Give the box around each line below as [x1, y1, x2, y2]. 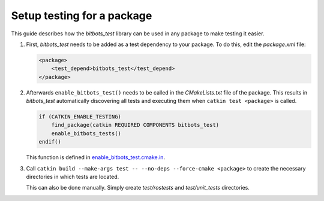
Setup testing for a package [11, 9, 152, 22]
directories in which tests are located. [26, 173, 119, 180]
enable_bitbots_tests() [51, 130, 121, 137]
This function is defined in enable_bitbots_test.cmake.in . [26, 154, 165, 161]
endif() [38, 138, 61, 145]
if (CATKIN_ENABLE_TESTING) [38, 114, 121, 120]
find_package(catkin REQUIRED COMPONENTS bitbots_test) [51, 121, 220, 129]
